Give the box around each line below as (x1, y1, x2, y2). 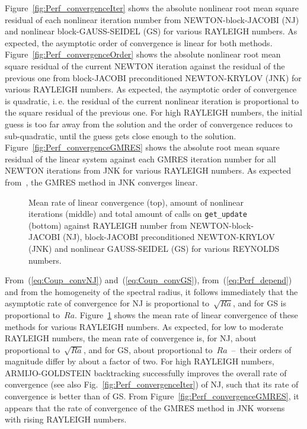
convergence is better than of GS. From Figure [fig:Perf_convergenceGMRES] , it (5, 390, 299, 402)
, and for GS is (232, 297, 286, 309)
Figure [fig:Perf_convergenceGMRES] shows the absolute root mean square (5, 141, 280, 153)
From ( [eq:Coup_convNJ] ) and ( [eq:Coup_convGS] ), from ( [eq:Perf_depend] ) (5, 274, 292, 286)
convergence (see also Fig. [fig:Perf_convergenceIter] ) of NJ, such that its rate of (5, 378, 299, 390)
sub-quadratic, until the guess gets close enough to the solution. (5, 129, 236, 142)
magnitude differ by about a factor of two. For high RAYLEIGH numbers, (5, 355, 274, 367)
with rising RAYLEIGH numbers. (5, 413, 127, 425)
